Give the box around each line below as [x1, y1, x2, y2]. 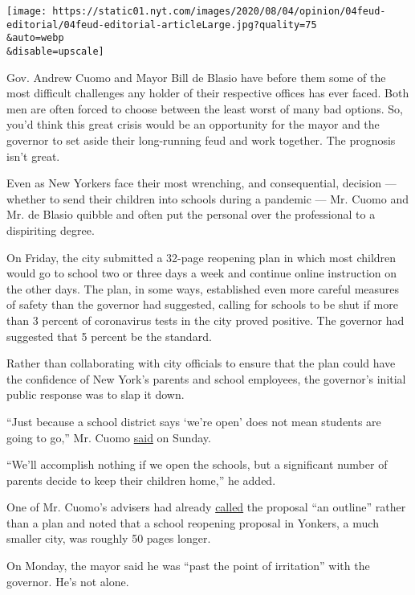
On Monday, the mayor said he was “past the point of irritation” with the [6, 557, 370, 574]
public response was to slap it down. [6, 386, 185, 403]
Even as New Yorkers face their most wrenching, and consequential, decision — [6, 174, 397, 191]
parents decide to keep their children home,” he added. [6, 471, 276, 488]
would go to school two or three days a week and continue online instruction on [6, 265, 397, 281]
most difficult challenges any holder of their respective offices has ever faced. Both [6, 84, 409, 101]
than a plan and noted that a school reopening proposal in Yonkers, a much [6, 514, 379, 531]
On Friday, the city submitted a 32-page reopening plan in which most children [6, 248, 397, 265]
